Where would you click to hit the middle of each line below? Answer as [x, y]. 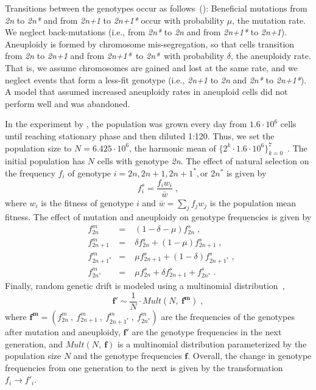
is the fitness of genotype [87, 202]
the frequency [30, 172]
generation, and [34, 343]
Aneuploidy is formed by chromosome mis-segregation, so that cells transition [150, 44]
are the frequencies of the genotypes [228, 316]
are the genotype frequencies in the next [207, 331]
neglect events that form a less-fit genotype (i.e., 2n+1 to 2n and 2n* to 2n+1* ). [156, 79]
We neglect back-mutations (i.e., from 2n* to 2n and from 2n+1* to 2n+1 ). [146, 32]
